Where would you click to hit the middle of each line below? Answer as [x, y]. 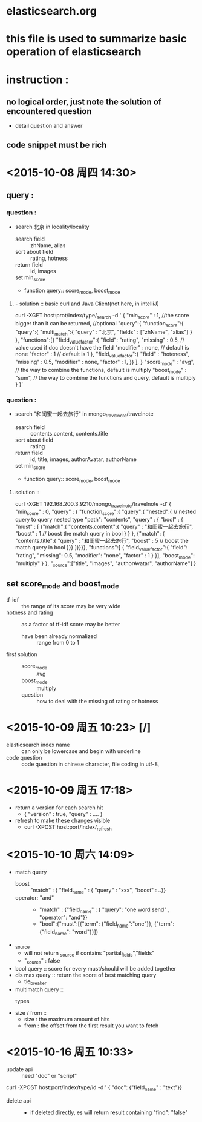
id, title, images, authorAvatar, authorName [83, 459]
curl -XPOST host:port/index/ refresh [68, 827]
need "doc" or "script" [49, 1076]
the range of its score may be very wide [71, 606]
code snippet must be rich [57, 144]
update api [20, 1069]
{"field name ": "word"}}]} [69, 932]
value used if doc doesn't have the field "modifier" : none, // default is [102, 348]
